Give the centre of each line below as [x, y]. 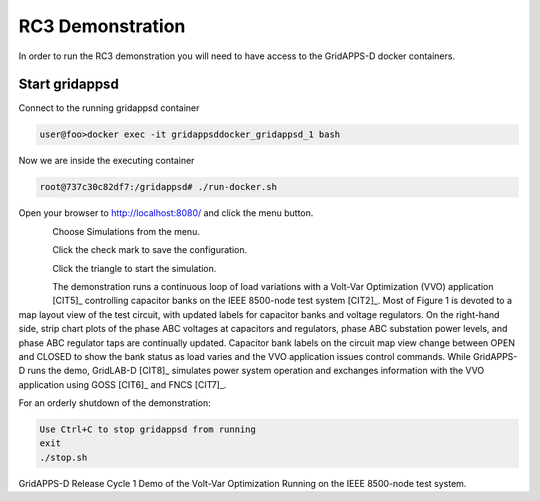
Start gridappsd [68, 84]
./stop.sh [63, 457]
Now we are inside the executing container [106, 161]
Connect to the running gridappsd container [109, 108]
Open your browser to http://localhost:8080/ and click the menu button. [166, 213]
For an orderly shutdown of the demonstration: [114, 403]
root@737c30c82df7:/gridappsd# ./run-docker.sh [158, 187]
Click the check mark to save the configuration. [150, 250]
